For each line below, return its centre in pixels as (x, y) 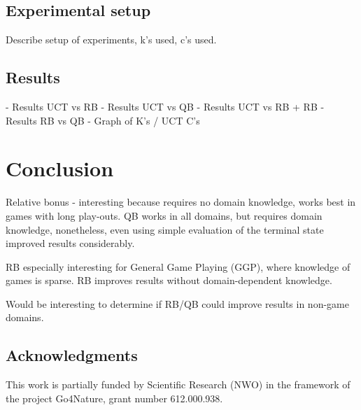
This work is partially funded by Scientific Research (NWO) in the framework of (178, 384)
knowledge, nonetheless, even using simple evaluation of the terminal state (165, 229)
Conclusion (60, 168)
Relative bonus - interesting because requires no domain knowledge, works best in (181, 202)
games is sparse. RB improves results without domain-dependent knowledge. (169, 280)
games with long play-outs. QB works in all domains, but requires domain (164, 215)
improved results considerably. (70, 243)
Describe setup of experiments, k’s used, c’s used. (111, 40)
